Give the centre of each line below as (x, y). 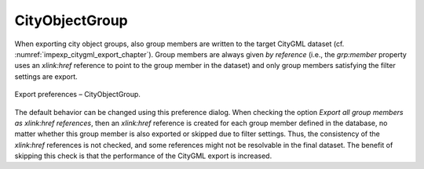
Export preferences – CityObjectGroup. (78, 95)
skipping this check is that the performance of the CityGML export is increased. (143, 156)
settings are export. (46, 76)
